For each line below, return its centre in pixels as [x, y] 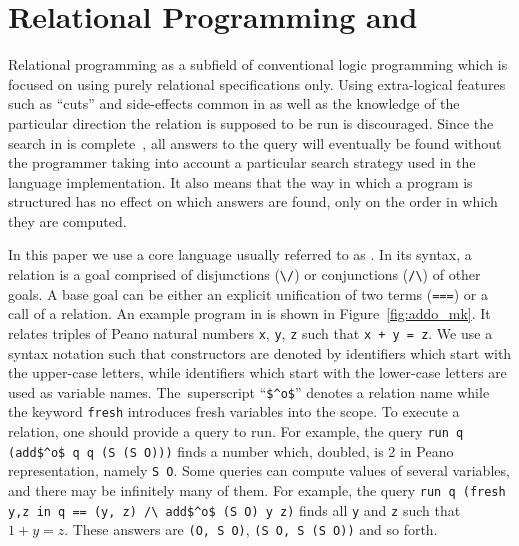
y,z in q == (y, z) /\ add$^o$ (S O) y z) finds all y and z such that [234, 509]
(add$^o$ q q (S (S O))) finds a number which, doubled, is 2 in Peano [231, 450]
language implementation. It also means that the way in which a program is [240, 181]
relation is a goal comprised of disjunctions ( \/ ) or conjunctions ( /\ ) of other [244, 274]
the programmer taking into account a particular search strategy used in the [242, 162]
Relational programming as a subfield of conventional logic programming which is [258, 64]
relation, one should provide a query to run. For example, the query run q [236, 431]
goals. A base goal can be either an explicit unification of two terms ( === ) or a [248, 293]
